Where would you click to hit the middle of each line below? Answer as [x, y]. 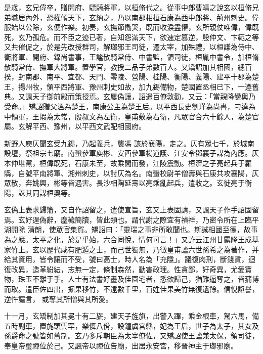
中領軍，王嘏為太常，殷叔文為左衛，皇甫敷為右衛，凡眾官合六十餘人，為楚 [128, 116]
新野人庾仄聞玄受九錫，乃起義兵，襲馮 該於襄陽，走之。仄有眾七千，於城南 [129, 143]
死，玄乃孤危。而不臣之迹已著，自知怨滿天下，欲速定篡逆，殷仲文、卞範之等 [131, 37]
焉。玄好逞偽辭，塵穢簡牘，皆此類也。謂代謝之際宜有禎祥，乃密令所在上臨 [128, 219]
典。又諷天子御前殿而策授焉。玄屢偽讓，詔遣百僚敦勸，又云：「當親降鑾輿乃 [130, 96]
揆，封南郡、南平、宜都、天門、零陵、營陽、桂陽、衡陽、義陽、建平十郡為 [128, 77]
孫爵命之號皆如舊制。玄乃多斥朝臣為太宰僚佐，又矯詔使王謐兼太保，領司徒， [131, 336]
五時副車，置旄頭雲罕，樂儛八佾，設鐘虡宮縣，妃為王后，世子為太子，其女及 [131, 325]
